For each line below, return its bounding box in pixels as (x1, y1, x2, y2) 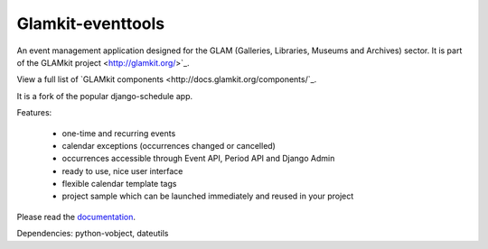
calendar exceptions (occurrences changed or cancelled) (61, 140, 276, 151)
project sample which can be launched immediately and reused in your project (61, 190, 354, 202)
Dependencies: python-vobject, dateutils (16, 228, 169, 239)
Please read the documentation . (16, 211, 136, 222)
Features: (16, 107, 52, 118)
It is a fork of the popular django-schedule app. (16, 90, 193, 101)
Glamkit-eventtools (16, 14, 165, 33)
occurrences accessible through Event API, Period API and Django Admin (61, 153, 335, 164)
